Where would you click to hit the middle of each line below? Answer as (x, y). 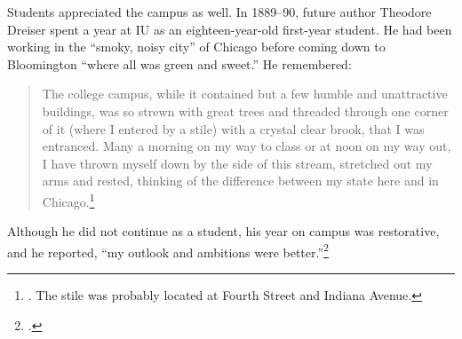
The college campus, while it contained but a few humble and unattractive (245, 94)
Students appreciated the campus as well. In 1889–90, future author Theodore (219, 12)
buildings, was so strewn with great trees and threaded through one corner (245, 110)
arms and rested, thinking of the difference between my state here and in (240, 181)
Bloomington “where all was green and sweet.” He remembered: (179, 63)
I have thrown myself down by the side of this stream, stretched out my (237, 163)
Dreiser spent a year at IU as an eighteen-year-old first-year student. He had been (230, 29)
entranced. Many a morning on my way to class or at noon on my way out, (247, 146)
